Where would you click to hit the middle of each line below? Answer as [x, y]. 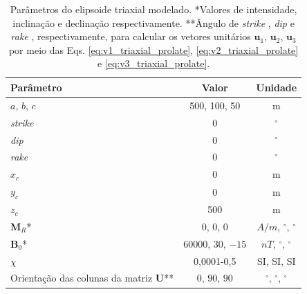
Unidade [277, 87]
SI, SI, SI [276, 260]
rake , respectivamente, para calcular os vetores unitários [131, 36]
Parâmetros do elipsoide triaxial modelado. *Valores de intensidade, [153, 9]
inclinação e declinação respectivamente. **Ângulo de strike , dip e [153, 22]
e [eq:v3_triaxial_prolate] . [153, 63]
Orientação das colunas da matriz [82, 278]
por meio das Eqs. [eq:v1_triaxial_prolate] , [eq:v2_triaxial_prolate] [153, 49]
